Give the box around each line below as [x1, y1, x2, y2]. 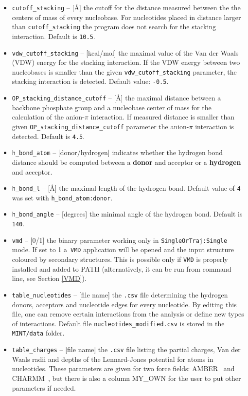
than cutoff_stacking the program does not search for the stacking [12, 21, 216, 32]
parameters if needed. [12, 382, 76, 393]
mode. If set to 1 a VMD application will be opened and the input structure [12, 244, 234, 255]
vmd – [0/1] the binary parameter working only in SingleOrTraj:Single [12, 235, 228, 245]
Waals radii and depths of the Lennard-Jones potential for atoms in [12, 354, 213, 364]
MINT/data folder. [12, 328, 65, 338]
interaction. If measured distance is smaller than [90, 112, 234, 122]
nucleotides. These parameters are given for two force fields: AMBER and [12, 363, 235, 374]
